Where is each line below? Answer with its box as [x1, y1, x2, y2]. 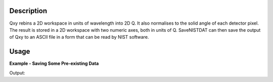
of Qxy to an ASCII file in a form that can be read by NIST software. [9, 34, 149, 40]
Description [9, 7, 48, 15]
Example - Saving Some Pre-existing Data [9, 60, 99, 66]
